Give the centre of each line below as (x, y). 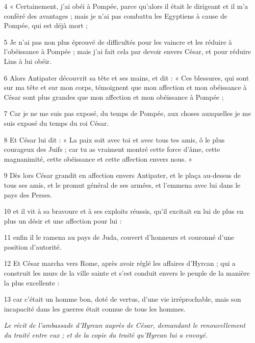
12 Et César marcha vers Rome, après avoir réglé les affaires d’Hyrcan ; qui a (120, 263)
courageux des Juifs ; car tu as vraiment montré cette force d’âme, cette (112, 149)
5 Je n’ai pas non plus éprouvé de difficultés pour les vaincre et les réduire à (118, 42)
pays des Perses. (28, 194)
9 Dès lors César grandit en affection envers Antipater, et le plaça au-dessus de (122, 175)
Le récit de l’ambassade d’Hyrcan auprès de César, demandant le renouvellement (125, 325)
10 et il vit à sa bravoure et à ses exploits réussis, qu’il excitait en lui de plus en (124, 211)
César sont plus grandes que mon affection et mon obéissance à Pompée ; (114, 97)
